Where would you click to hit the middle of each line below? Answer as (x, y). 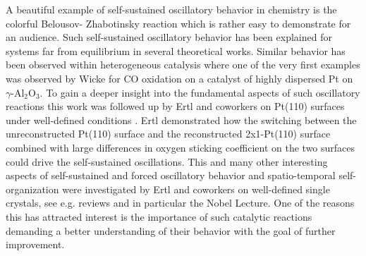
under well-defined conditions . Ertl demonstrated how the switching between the (181, 120)
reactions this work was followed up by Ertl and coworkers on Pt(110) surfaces (175, 106)
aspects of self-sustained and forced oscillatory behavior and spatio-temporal (171, 175)
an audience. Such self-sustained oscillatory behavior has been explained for (169, 37)
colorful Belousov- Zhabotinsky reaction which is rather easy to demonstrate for (178, 23)
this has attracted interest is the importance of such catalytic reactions (159, 216)
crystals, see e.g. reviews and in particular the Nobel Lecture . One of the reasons (180, 203)
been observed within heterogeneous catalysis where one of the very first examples (183, 65)
